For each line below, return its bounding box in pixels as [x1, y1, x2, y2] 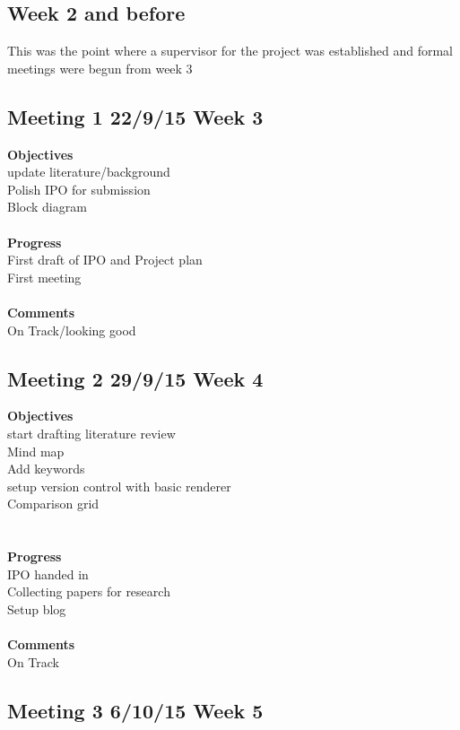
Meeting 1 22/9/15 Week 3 [7, 102, 264, 130]
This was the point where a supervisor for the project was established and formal [7, 41, 453, 60]
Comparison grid [7, 494, 100, 513]
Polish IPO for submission [7, 179, 151, 198]
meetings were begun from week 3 [7, 58, 193, 77]
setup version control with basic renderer [7, 476, 231, 495]
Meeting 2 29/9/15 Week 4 [7, 364, 264, 392]
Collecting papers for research [7, 582, 170, 601]
